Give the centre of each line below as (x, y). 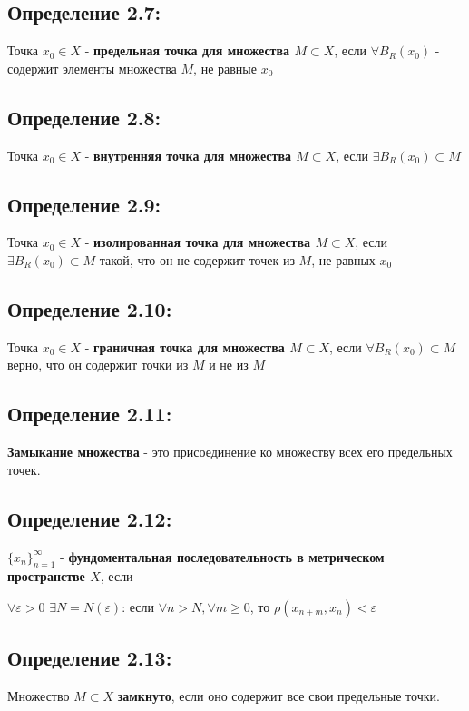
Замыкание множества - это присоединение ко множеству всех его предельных (230, 452)
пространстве (46, 576)
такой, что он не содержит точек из (197, 259)
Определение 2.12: (90, 518)
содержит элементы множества (92, 68)
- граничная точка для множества (185, 346)
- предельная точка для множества (187, 50)
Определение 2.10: (90, 308)
